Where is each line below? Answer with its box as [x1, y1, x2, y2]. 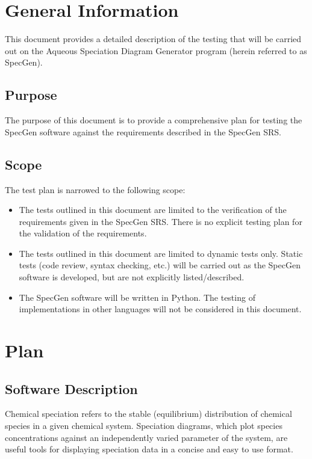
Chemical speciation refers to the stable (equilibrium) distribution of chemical [5, 407, 292, 420]
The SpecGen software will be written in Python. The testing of [19, 291, 255, 303]
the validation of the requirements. [19, 227, 147, 239]
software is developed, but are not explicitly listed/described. [19, 271, 245, 283]
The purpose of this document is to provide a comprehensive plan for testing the [5, 114, 302, 126]
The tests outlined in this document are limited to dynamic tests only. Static [19, 247, 303, 259]
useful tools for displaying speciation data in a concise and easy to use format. [5, 443, 293, 455]
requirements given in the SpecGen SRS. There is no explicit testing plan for [19, 215, 302, 227]
